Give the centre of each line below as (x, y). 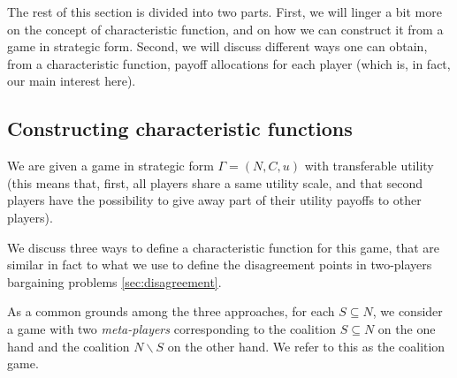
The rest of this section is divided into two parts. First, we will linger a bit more (225, 11)
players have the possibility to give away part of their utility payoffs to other (214, 200)
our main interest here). (72, 81)
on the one (407, 328)
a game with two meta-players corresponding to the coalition (172, 328)
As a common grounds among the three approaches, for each (171, 311)
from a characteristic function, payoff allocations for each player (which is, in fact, (229, 63)
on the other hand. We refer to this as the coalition (306, 346)
